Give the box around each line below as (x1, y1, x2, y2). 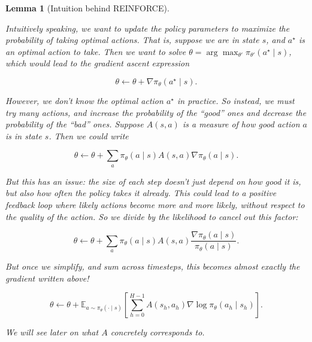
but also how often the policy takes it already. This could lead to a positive (5, 187, 277, 199)
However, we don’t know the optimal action (5, 94, 163, 106)
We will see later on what (5, 326, 99, 338)
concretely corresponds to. (110, 326, 205, 338)
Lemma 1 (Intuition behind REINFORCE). (5, 2, 169, 14)
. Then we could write (49, 129, 129, 142)
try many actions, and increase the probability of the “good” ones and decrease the (5, 106, 307, 118)
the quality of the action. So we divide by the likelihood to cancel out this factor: (5, 210, 298, 222)
